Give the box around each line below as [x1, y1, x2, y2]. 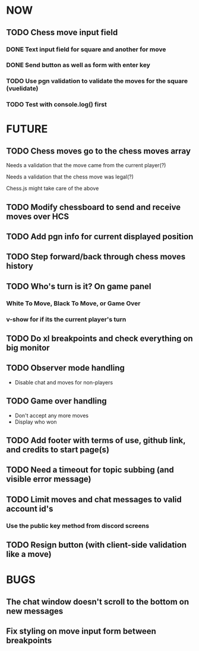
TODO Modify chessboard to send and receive [6, 202, 181, 212]
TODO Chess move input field [6, 27, 118, 37]
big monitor [6, 343, 50, 353]
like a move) [6, 549, 52, 559]
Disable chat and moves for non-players [14, 378, 113, 386]
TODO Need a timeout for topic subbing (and [6, 465, 174, 475]
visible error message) [6, 474, 91, 484]
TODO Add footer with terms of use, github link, [6, 436, 186, 446]
